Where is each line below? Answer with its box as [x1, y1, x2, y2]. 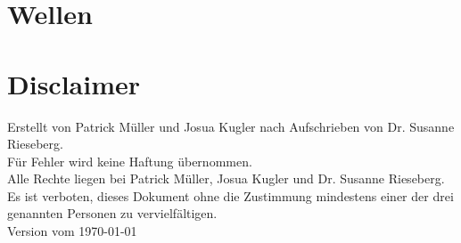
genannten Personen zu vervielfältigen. [7, 204, 218, 223]
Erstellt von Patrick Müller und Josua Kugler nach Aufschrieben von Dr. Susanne [7, 117, 455, 135]
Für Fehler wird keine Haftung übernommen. [7, 151, 252, 170]
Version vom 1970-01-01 [7, 222, 137, 240]
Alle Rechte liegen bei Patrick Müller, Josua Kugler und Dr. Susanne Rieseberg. [7, 169, 445, 188]
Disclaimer [7, 65, 141, 101]
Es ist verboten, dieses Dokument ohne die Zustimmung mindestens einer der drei [7, 186, 454, 205]
